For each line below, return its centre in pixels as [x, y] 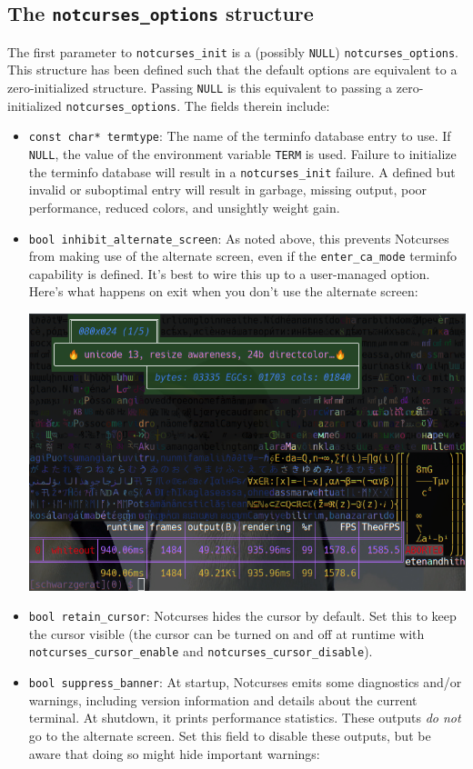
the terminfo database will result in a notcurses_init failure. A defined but [242, 171]
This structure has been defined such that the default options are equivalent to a [232, 70]
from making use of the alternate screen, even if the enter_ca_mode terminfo [242, 256]
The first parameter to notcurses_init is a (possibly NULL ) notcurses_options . [233, 51]
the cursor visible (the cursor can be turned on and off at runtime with [226, 633]
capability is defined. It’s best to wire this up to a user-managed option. [229, 273]
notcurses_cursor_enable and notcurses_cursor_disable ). [201, 651]
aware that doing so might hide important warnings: [174, 753]
